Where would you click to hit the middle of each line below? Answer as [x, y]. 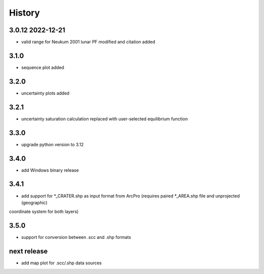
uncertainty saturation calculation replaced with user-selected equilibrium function [105, 119]
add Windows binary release [50, 170]
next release [28, 251]
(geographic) [34, 203]
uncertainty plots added [45, 93]
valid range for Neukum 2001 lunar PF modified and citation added [88, 42]
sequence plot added [43, 67]
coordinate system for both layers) [44, 212]
